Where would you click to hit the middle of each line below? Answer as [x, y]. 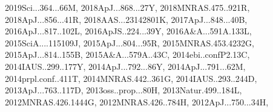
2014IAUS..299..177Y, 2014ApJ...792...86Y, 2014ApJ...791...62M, [125, 66]
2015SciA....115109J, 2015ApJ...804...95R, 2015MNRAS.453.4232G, [130, 42]
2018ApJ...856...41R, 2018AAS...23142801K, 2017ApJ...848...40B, [126, 19]
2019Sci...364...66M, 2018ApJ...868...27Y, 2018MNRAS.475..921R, [127, 7]
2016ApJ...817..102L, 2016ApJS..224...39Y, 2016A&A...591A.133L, [128, 31]
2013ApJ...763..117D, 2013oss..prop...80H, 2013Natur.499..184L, [123, 90]
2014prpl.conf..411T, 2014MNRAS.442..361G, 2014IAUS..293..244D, [131, 78]
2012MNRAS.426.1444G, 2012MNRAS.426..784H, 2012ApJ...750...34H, [137, 101]
